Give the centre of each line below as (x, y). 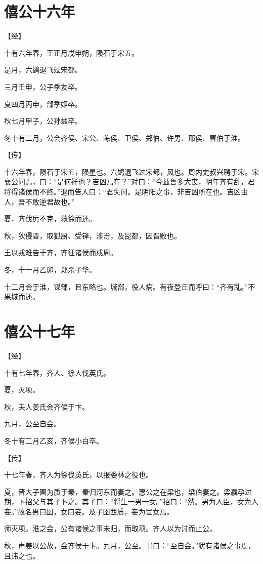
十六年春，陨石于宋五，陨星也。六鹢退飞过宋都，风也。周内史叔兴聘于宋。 (128, 171)
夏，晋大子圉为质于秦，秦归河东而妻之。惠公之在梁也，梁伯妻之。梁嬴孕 (124, 491)
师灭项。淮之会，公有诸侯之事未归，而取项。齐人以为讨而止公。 (110, 528)
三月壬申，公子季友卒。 (43, 86)
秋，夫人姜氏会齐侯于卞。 (47, 406)
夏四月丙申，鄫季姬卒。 (43, 104)
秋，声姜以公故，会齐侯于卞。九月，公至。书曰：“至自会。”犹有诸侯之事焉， (130, 546)
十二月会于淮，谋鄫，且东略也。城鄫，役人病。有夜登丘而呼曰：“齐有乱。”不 (130, 286)
